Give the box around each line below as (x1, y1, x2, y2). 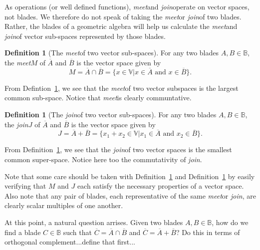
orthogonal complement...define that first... (4, 237, 135, 247)
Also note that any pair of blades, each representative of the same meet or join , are (4, 190, 256, 201)
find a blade (4, 227, 41, 237)
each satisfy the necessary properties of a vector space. (77, 181, 244, 191)
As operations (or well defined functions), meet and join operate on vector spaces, (4, 1, 250, 11)
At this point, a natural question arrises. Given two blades (4, 217, 183, 227)
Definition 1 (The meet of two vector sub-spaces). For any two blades (4, 47, 219, 58)
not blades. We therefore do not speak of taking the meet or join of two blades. (4, 11, 242, 21)
